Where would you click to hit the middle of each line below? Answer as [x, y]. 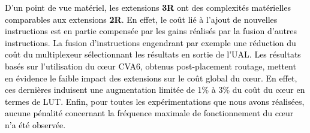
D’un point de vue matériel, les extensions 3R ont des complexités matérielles [148, 7]
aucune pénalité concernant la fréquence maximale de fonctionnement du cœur [149, 113]
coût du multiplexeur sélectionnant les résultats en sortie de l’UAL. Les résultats [153, 54]
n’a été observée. [35, 124]
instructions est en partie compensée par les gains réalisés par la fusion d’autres [151, 31]
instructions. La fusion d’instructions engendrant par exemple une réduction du [151, 42]
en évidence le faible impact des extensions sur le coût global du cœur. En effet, [151, 78]
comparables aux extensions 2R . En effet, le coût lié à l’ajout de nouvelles [141, 19]
